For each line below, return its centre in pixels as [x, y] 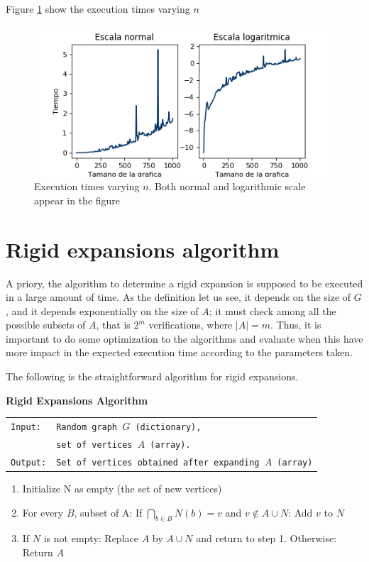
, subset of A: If [108, 512]
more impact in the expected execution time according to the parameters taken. [180, 352]
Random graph [87, 427]
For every [43, 512]
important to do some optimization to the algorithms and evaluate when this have [184, 338]
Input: [26, 427]
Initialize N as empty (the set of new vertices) [122, 488]
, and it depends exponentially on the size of [102, 310]
